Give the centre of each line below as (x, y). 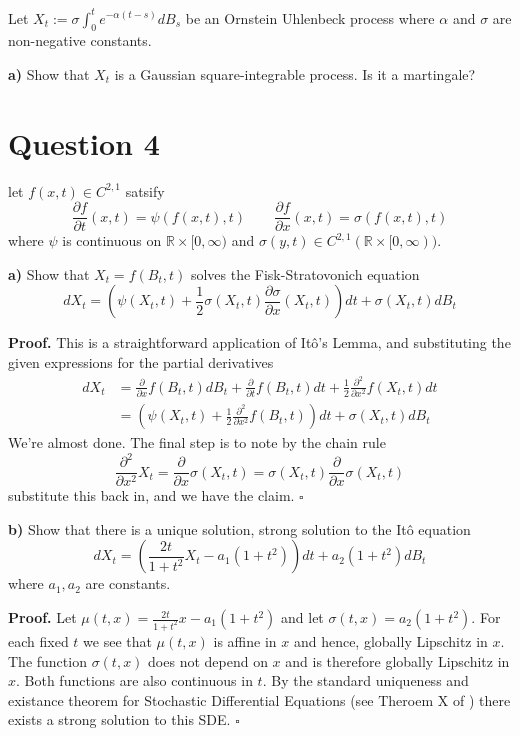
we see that (117, 640)
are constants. (128, 583)
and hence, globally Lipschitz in (390, 640)
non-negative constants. (80, 40)
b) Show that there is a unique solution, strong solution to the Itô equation (239, 528)
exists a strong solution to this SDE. (119, 719)
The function (47, 660)
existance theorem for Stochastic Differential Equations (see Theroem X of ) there (259, 699)
